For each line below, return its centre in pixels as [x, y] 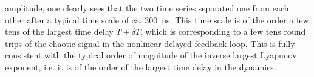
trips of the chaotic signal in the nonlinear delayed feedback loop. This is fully [150, 43]
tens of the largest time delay [59, 32]
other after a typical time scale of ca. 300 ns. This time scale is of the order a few [157, 20]
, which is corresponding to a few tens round [223, 32]
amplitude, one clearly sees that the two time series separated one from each [147, 8]
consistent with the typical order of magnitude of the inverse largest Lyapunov [151, 55]
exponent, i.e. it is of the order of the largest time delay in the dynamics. [141, 66]
